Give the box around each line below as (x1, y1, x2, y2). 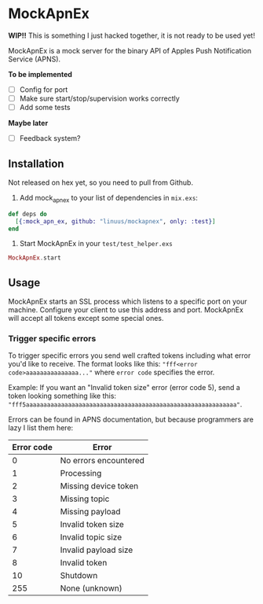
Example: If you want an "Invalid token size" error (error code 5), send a (8, 383, 241, 392)
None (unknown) (60, 583, 123, 594)
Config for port (19, 84, 68, 94)
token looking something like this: (8, 391, 116, 401)
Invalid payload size (60, 544, 133, 555)
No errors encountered (60, 455, 145, 466)
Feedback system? (19, 134, 81, 143)
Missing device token (60, 481, 139, 492)
